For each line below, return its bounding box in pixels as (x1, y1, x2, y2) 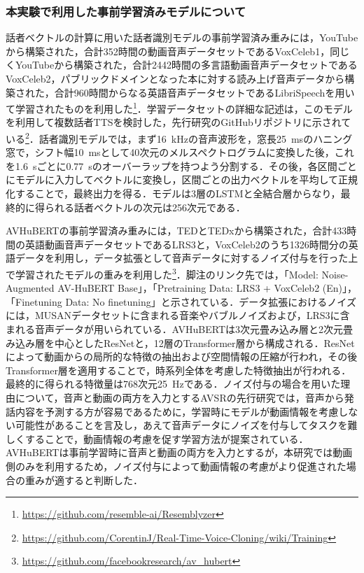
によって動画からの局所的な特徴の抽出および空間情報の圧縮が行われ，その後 (6, 349, 358, 364)
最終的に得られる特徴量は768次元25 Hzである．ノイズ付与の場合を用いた (6, 376, 341, 391)
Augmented (6, 281, 55, 295)
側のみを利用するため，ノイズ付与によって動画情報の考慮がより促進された (6, 459, 346, 473)
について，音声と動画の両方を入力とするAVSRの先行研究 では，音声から (15, 390, 344, 405)
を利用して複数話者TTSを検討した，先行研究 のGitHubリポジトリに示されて (6, 115, 351, 129)
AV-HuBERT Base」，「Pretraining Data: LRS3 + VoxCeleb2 (57, 281, 320, 295)
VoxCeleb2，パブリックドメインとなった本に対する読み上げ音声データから (6, 71, 345, 85)
